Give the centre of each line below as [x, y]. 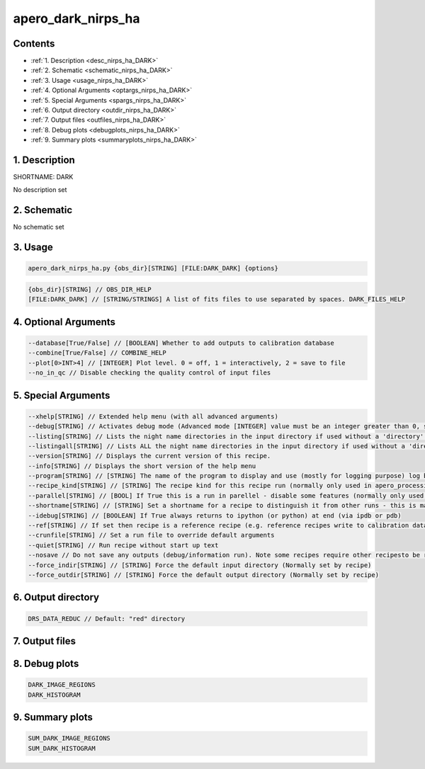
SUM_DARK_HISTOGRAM [62, 748]
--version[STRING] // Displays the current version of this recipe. [149, 456]
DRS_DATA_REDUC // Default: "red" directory [107, 619]
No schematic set [39, 227]
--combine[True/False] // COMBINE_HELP [97, 353]
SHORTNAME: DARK [43, 177]
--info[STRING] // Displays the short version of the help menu [142, 466]
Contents [34, 44]
